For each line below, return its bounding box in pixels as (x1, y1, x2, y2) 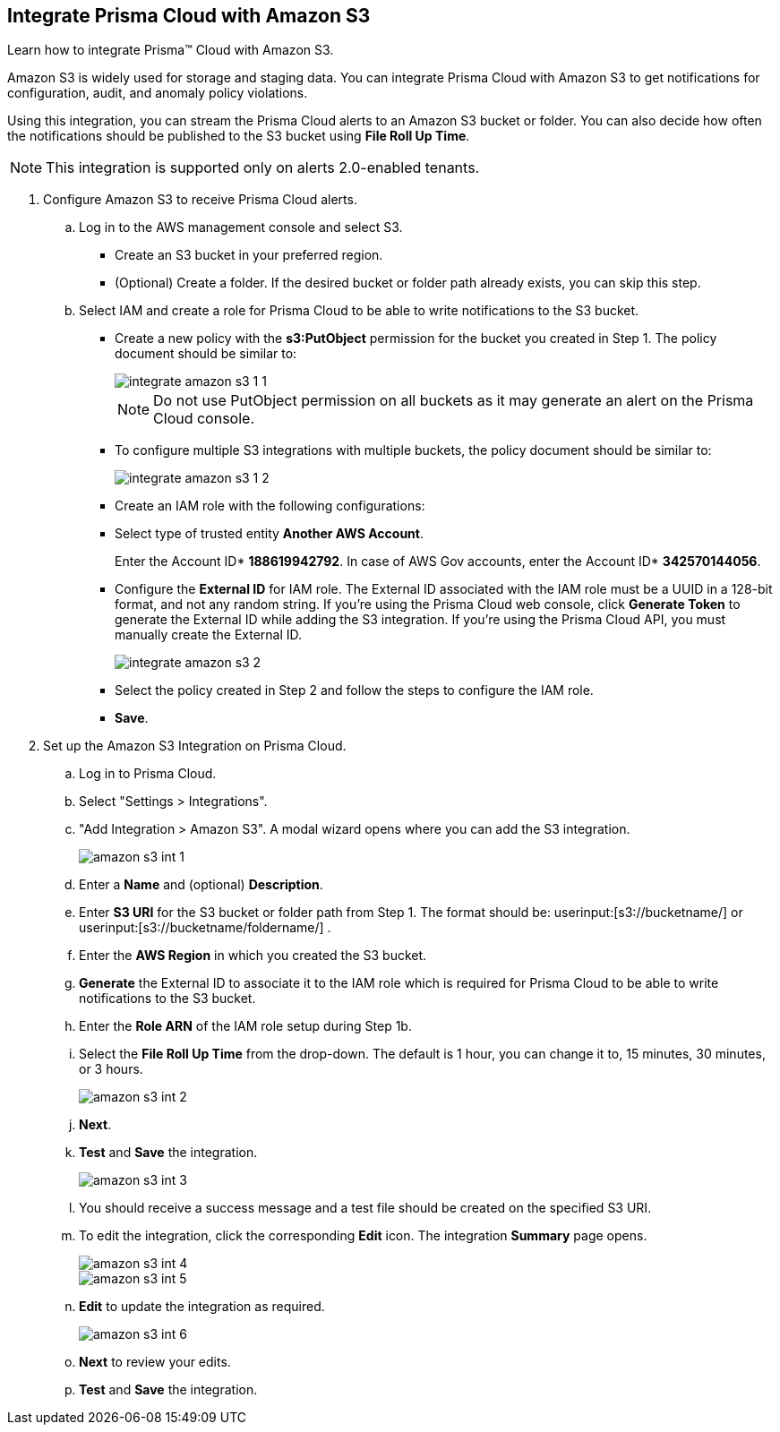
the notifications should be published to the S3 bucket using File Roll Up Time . (7, 128, 470, 144)
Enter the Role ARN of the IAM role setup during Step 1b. (79, 1018, 412, 1034)
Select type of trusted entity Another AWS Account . (115, 526, 424, 542)
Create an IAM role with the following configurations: (115, 498, 425, 514)
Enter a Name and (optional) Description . (79, 877, 323, 893)
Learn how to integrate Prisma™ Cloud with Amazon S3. (7, 42, 334, 58)
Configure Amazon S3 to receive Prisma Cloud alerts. (43, 192, 357, 208)
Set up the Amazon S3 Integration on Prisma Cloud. (43, 738, 347, 754)
